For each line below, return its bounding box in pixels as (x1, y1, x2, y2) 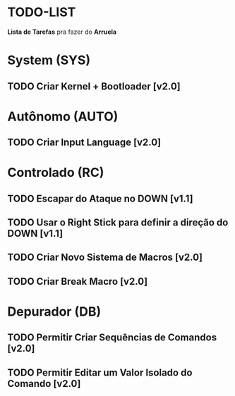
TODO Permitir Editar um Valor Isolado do (7, 366, 193, 378)
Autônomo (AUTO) (7, 109, 119, 124)
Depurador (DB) (7, 304, 101, 320)
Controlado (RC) (7, 165, 104, 180)
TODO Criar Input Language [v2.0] (7, 137, 162, 149)
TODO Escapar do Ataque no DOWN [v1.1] (7, 192, 193, 204)
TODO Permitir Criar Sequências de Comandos (7, 332, 217, 344)
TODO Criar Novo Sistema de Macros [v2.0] (7, 252, 203, 264)
